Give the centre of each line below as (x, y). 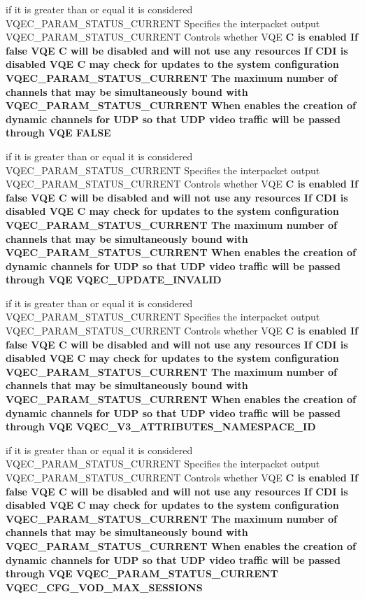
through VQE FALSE (58, 133)
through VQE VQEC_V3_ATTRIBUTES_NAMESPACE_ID (161, 427)
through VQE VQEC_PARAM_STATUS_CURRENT (142, 573)
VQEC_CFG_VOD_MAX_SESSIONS (104, 587)
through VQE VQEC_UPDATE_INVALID (114, 280)
